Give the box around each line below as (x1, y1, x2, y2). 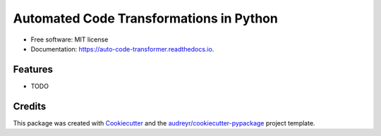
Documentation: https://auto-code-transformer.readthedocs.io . (30, 44, 214, 53)
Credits (13, 100, 47, 112)
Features (13, 63, 53, 75)
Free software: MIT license (30, 35, 109, 44)
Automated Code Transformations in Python (13, 11, 278, 26)
